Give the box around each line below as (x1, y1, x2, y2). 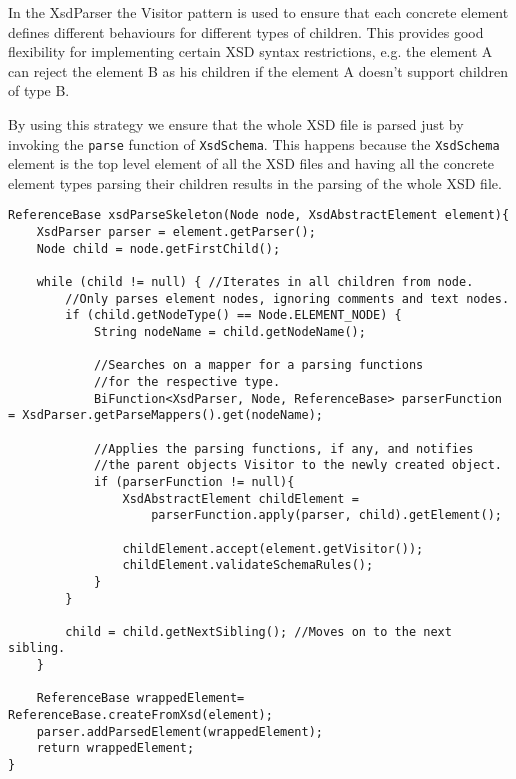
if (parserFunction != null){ (93, 474, 295, 489)
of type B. (8, 80, 70, 101)
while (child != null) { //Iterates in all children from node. (36, 275, 474, 290)
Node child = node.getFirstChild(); (36, 241, 281, 256)
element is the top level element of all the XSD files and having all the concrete (8, 153, 495, 174)
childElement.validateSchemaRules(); (122, 558, 374, 573)
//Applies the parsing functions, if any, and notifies (93, 441, 474, 456)
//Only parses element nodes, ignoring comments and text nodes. (65, 291, 510, 306)
